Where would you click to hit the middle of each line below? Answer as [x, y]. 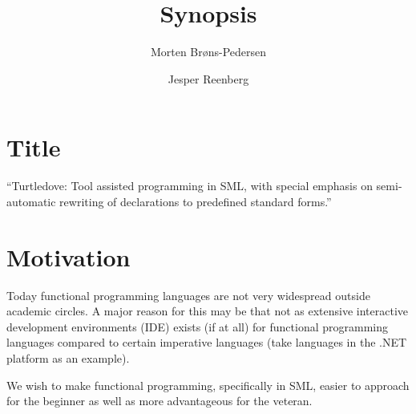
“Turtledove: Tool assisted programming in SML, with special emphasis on [190, 186]
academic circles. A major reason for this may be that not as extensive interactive [208, 311]
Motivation [69, 256]
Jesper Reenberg [208, 78]
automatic [31, 201]
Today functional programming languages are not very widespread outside [188, 295]
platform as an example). [68, 357]
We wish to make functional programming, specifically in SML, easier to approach [208, 385]
